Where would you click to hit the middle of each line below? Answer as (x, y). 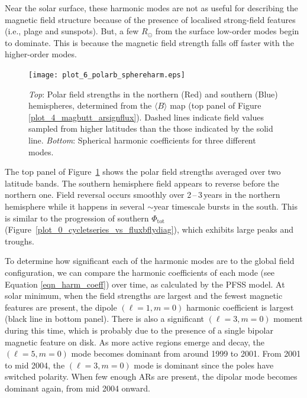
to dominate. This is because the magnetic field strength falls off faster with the (149, 42)
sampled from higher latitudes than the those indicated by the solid (151, 128)
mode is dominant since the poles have (204, 365)
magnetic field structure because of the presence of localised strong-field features (150, 19)
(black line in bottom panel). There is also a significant (105, 319)
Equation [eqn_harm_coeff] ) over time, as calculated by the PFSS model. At (145, 284)
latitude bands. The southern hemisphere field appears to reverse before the (142, 183)
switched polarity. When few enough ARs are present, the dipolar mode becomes (151, 376)
